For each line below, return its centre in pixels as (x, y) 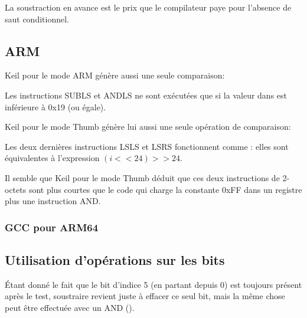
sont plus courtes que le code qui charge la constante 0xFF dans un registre (165, 189)
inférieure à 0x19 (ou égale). (55, 106)
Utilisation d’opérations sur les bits (115, 259)
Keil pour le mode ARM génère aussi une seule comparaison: (115, 75)
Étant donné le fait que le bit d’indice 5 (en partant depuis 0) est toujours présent (153, 284)
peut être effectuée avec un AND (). (70, 307)
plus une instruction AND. (53, 201)
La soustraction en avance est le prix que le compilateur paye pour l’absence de (148, 7)
